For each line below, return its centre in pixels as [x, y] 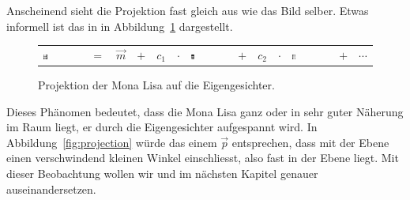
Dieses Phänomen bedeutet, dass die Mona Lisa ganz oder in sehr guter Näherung [205, 111]
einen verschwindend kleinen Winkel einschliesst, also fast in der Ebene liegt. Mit [203, 158]
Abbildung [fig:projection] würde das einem [112, 142]
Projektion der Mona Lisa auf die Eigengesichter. [156, 85]
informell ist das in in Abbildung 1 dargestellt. [120, 26]
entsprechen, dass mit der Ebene [310, 142]
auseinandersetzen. [51, 189]
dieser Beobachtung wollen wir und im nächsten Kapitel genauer [162, 173]
